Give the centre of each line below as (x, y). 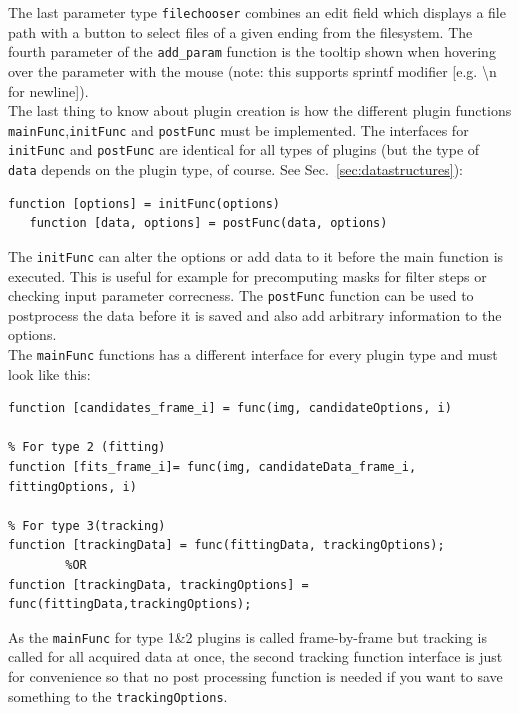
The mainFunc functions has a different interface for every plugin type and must (253, 353)
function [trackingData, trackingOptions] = (158, 584)
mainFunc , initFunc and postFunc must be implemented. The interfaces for (238, 129)
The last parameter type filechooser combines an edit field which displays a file (257, 12)
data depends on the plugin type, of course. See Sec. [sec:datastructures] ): (235, 169)
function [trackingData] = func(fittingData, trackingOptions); (226, 545)
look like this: (49, 373)
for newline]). (48, 90)
